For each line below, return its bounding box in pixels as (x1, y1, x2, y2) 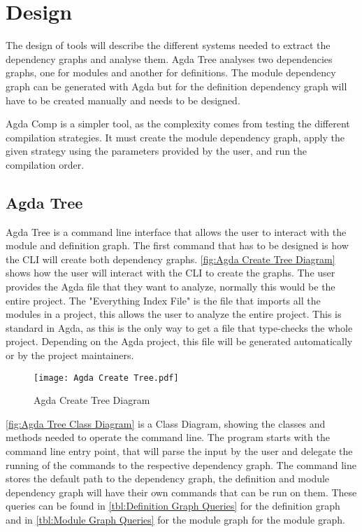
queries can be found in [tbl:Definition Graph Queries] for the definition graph (6, 498, 340, 513)
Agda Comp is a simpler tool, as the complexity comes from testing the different (6, 116, 350, 131)
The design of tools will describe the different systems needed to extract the (6, 38, 331, 52)
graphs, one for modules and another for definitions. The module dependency (6, 65, 336, 80)
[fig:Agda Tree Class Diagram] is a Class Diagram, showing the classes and (6, 416, 326, 430)
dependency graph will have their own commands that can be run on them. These (6, 484, 357, 499)
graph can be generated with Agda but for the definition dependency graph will (6, 78, 347, 93)
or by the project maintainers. (6, 348, 134, 363)
